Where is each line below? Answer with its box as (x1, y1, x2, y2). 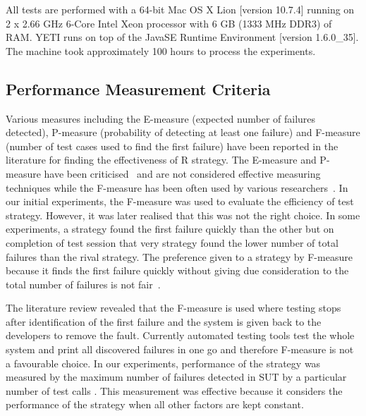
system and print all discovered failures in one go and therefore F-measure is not (6, 342, 354, 357)
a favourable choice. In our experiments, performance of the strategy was (6, 355, 321, 370)
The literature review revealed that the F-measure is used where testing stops (6, 300, 341, 315)
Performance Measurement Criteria (6, 78, 271, 99)
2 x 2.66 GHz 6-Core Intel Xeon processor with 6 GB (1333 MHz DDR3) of (6, 16, 332, 30)
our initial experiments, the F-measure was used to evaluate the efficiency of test (6, 194, 354, 209)
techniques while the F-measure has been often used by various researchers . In (6, 180, 348, 195)
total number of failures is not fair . (6, 276, 161, 291)
